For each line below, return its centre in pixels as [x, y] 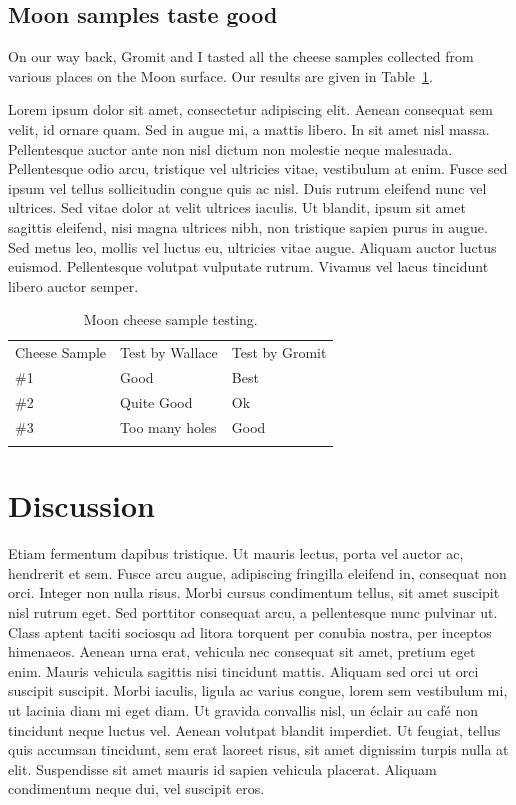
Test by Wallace [169, 352]
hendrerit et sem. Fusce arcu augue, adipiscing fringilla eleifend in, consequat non [257, 572]
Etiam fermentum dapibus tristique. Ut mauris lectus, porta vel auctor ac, [236, 553]
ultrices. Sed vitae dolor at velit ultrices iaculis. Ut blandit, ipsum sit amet [237, 207]
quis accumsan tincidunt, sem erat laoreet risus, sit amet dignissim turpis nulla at [258, 749]
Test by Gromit [279, 352]
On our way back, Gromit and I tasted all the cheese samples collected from [241, 56]
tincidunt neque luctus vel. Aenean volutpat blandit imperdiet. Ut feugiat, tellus [254, 729]
